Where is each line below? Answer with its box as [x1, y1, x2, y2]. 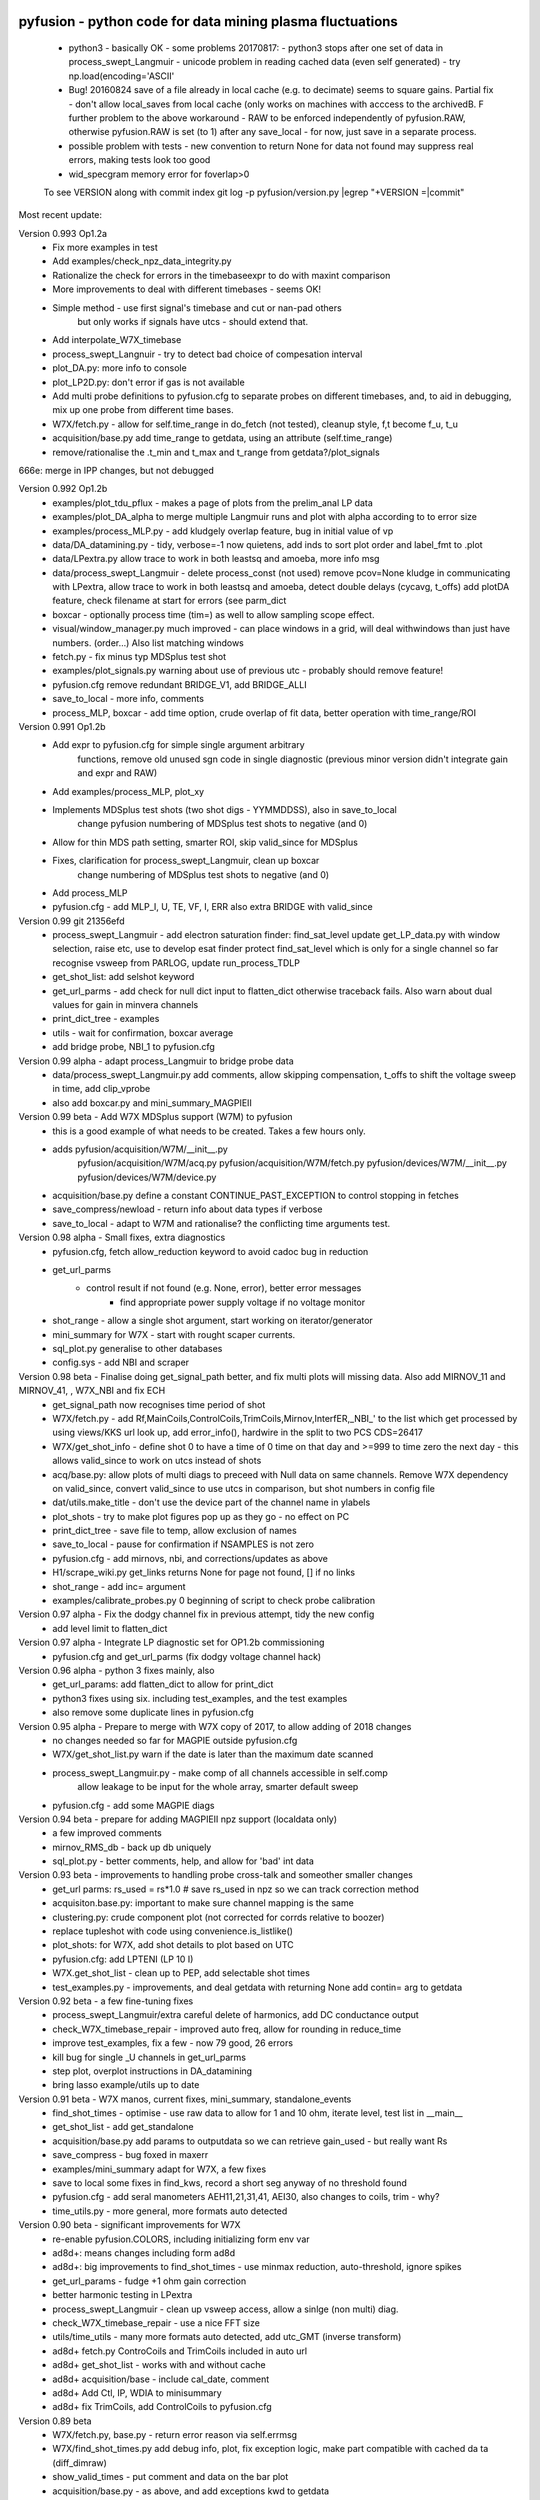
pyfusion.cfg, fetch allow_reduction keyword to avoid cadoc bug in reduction [52, 1245, 369, 1257]
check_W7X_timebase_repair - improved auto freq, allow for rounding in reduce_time [52, 2023, 402, 2035]
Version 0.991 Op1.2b [18, 720, 106, 732]
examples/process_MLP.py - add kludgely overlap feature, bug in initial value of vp [52, 525, 394, 537]
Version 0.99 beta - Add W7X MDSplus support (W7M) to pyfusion [18, 1111, 294, 1123]
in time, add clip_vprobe [52, 1083, 151, 1095]
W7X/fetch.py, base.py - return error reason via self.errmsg [52, 2429, 298, 2441]
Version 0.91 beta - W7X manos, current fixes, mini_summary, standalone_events [18, 2093, 352, 2105]
